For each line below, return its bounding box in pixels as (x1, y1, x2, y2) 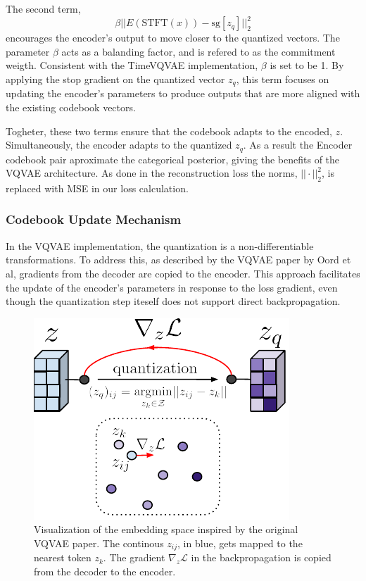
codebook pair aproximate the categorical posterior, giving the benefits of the (6, 151, 340, 166)
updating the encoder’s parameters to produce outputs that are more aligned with (6, 86, 360, 101)
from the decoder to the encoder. (34, 563, 176, 578)
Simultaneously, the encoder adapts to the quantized (6, 137, 232, 152)
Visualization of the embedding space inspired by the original (34, 522, 298, 537)
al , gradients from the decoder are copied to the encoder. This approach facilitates (6, 265, 360, 280)
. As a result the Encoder (243, 137, 353, 152)
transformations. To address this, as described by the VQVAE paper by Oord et (6, 252, 351, 267)
